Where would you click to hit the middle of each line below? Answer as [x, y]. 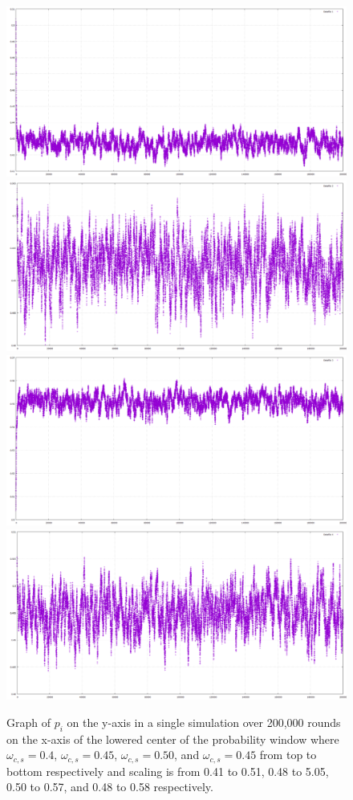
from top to [288, 755]
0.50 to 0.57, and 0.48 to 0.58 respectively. [110, 787]
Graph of [28, 722]
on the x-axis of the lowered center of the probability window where [173, 739]
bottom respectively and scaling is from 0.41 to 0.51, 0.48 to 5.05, [168, 771]
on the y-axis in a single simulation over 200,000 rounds [204, 722]
